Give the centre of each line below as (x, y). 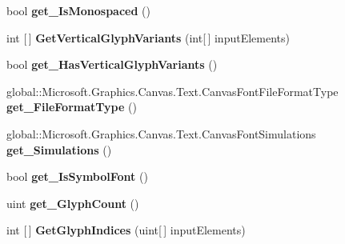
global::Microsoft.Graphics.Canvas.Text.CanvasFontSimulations (161, 133)
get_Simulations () (59, 149)
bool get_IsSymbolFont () (77, 176)
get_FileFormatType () (72, 107)
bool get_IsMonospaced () (78, 10)
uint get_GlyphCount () (73, 203)
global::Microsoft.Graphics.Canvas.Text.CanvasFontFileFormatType (172, 91)
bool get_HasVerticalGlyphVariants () (112, 64)
